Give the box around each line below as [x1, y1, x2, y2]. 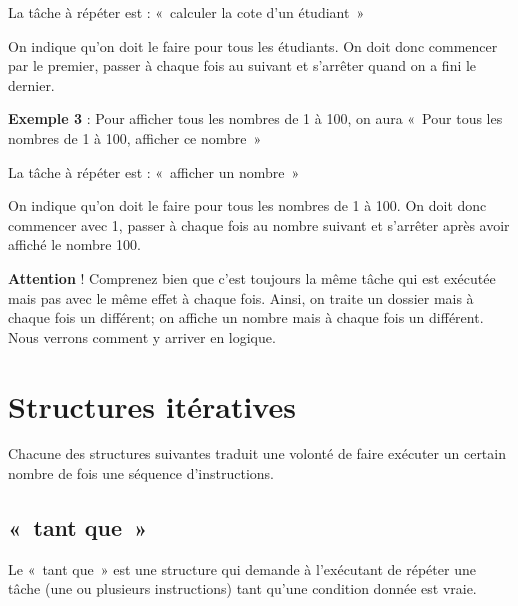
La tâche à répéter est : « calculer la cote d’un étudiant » [8, 2, 365, 22]
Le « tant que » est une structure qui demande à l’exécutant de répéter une [8, 558, 476, 579]
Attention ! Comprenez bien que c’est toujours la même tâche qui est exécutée [8, 267, 496, 288]
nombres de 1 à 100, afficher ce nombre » [8, 127, 262, 148]
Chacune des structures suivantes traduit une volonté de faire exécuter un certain [8, 443, 506, 464]
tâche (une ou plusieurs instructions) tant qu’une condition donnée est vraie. [8, 578, 477, 599]
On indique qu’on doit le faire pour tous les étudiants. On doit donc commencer [8, 35, 498, 56]
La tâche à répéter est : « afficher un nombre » [8, 161, 300, 182]
